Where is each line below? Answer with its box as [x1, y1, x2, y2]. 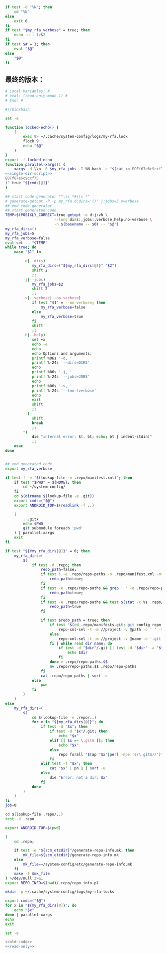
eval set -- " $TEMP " [5, 240, 48, 245]
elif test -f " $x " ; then [40, 761, 92, 766]
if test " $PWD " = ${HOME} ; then [14, 480, 81, 485]
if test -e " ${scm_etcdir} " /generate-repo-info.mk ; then [14, 848, 135, 853]
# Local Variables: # [5, 89, 50, 94]
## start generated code [5, 208, 57, 213]
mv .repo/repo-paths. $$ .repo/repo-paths [49, 664, 137, 669]
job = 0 [5, 803, 16, 808]
